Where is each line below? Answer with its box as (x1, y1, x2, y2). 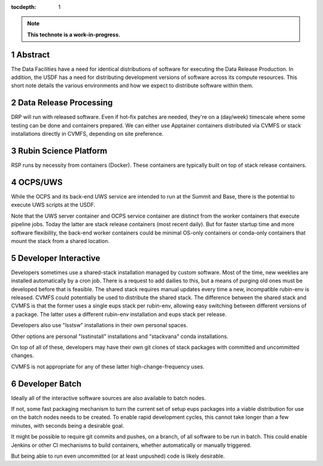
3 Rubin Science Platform (11, 145, 108, 156)
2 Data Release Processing (11, 98, 113, 108)
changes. (11, 352, 34, 359)
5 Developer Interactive (11, 253, 100, 263)
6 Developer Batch (11, 379, 82, 389)
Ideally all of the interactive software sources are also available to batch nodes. (11, 394, 206, 401)
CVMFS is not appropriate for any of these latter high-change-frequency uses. (11, 363, 205, 370)
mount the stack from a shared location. (11, 237, 110, 245)
